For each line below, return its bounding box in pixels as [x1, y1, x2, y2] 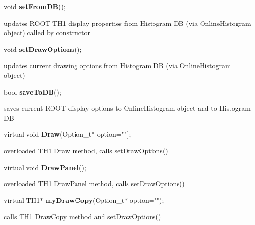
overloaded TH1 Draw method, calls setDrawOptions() [4, 145, 168, 155]
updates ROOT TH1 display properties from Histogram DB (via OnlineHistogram [4, 18, 251, 28]
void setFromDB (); [4, 1, 66, 11]
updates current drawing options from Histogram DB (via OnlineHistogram [4, 60, 231, 71]
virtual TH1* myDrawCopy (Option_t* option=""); [4, 195, 164, 205]
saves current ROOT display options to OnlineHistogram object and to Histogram [4, 103, 251, 113]
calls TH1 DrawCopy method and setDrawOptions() [4, 211, 161, 222]
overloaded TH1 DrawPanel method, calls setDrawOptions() [4, 178, 185, 189]
